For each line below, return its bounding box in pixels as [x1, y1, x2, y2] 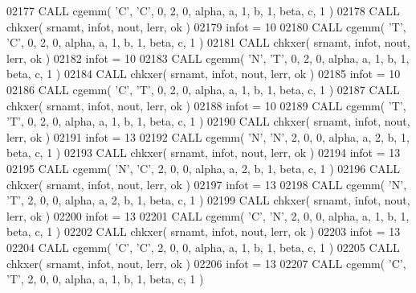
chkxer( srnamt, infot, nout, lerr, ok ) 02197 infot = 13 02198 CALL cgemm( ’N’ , [6, 175, 407, 192]
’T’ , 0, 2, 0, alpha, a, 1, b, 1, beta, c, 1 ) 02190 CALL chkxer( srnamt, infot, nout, [6, 113, 410, 130]
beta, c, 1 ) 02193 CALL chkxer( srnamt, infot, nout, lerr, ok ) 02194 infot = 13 [6, 144, 401, 161]
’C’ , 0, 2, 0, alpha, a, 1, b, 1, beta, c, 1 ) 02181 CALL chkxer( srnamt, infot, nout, [6, 34, 410, 51]
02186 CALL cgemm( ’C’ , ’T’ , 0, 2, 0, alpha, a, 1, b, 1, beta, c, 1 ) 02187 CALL [6, 80, 400, 97]
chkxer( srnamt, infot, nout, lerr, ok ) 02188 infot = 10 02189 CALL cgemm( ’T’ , [6, 97, 406, 113]
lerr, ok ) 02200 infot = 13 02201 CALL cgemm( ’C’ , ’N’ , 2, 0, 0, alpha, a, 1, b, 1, [6, 207, 410, 224]
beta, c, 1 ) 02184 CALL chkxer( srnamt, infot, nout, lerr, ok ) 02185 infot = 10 [6, 65, 401, 82]
